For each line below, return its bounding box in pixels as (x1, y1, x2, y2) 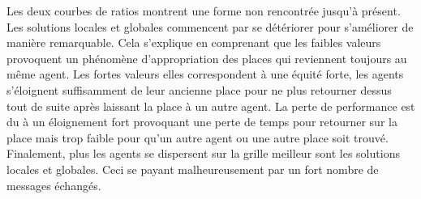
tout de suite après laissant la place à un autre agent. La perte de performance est (6, 97, 415, 114)
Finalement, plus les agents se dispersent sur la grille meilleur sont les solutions (6, 145, 400, 162)
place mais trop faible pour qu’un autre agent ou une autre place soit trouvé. (6, 129, 389, 146)
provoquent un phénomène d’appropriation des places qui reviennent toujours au (6, 49, 407, 66)
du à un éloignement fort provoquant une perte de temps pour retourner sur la (6, 113, 397, 130)
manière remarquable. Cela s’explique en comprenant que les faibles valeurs (6, 34, 381, 51)
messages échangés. (6, 176, 101, 193)
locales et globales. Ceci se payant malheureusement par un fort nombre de (6, 160, 379, 177)
